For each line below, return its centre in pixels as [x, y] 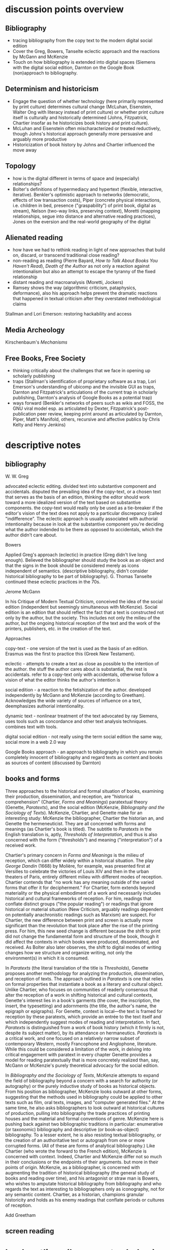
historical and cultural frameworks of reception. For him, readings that [78, 898]
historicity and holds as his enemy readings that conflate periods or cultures [85, 1200]
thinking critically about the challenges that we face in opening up [81, 371]
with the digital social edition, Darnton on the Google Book [73, 68]
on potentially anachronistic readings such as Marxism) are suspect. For [81, 915]
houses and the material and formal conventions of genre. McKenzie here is [84, 1118]
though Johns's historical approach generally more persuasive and [83, 134]
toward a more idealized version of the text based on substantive [73, 503]
